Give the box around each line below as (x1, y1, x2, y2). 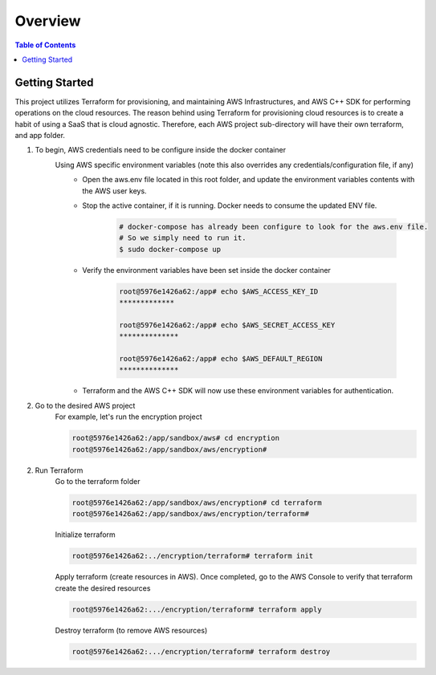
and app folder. (14, 131, 66, 140)
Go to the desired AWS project (35, 401, 136, 410)
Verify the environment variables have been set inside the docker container (82, 265, 331, 274)
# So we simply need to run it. (119, 234, 247, 242)
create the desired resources (55, 583, 151, 593)
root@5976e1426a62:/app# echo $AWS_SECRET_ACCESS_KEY (119, 320, 336, 329)
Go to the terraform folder (55, 476, 141, 486)
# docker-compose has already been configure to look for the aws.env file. (119, 222, 429, 231)
